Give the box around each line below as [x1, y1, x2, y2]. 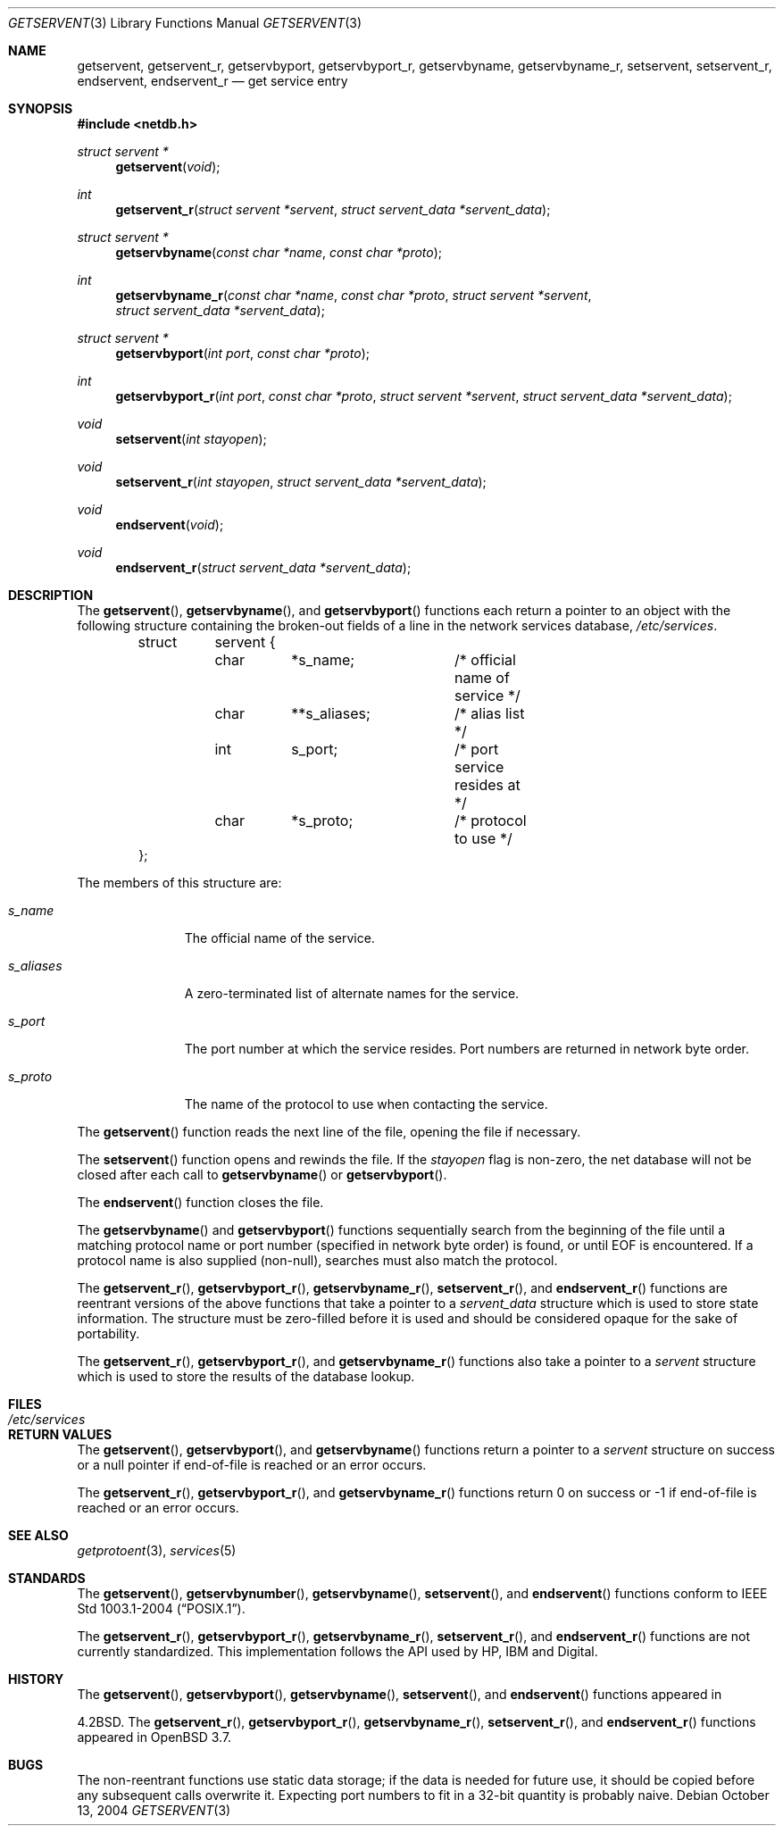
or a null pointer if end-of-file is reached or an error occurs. [77, 1457, 427, 1472]
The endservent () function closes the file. [77, 1195, 324, 1210]
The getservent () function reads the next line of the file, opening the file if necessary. [77, 1124, 581, 1139]
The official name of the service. [184, 930, 375, 946]
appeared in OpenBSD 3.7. [77, 1729, 232, 1745]
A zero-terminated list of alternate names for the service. [184, 986, 520, 1001]
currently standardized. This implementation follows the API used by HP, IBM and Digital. [77, 1644, 598, 1659]
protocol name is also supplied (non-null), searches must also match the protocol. [77, 1253, 558, 1268]
